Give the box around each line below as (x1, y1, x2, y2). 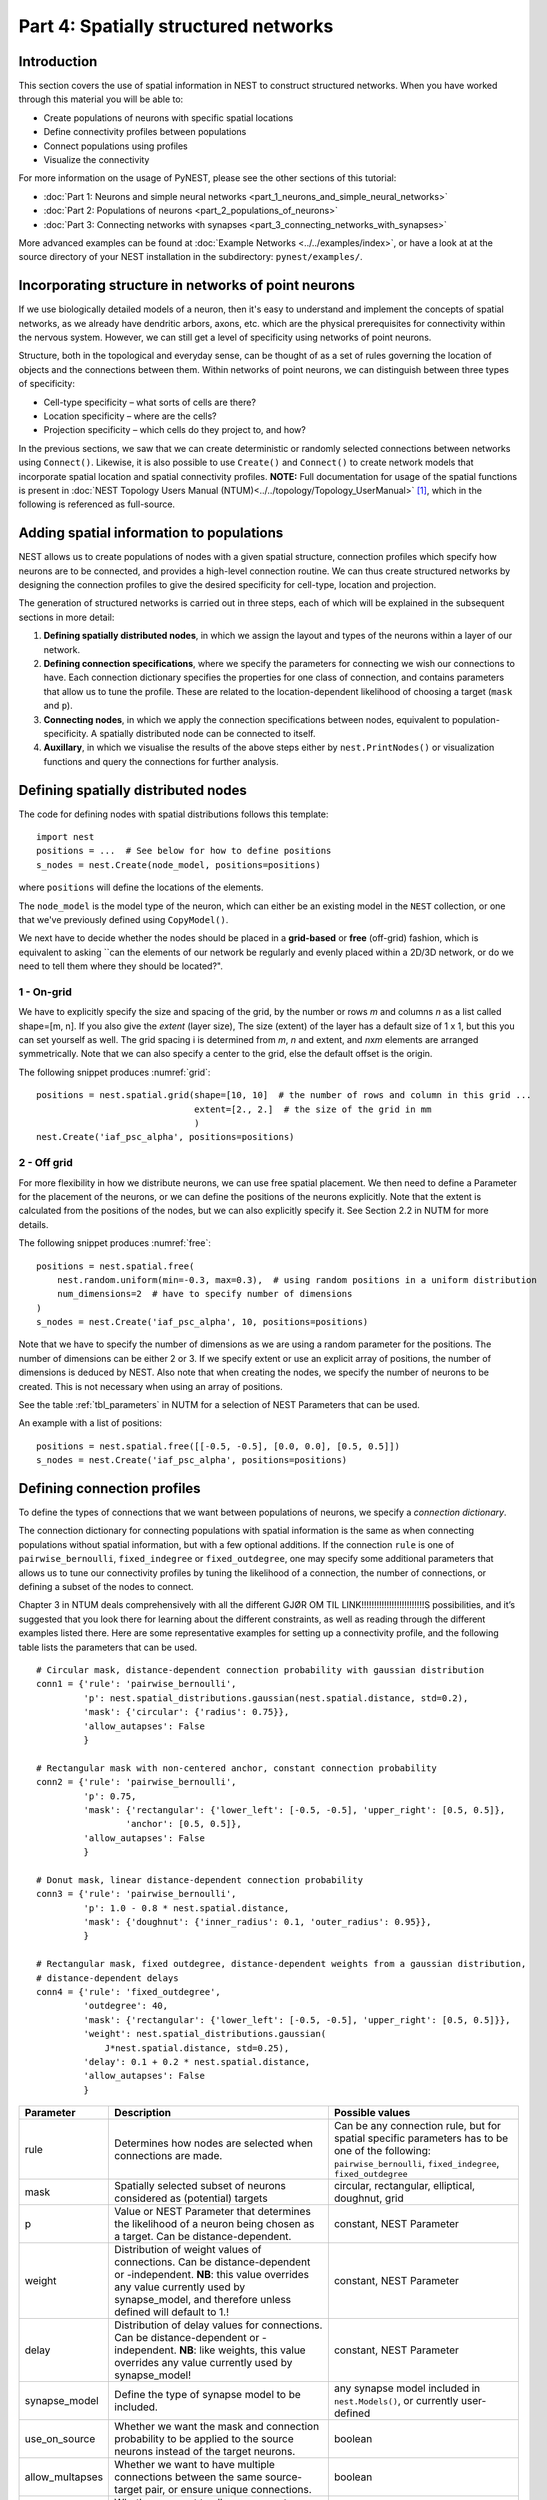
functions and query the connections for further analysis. (43, 755, 279, 767)
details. (18, 1218, 49, 1230)
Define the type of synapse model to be (114, 2388, 302, 2402)
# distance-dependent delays (36, 1972, 179, 1984)
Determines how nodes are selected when (114, 2136, 314, 2150)
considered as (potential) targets (114, 2191, 269, 2205)
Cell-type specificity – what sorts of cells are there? (43, 396, 257, 408)
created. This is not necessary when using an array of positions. (18, 1380, 284, 1392)
